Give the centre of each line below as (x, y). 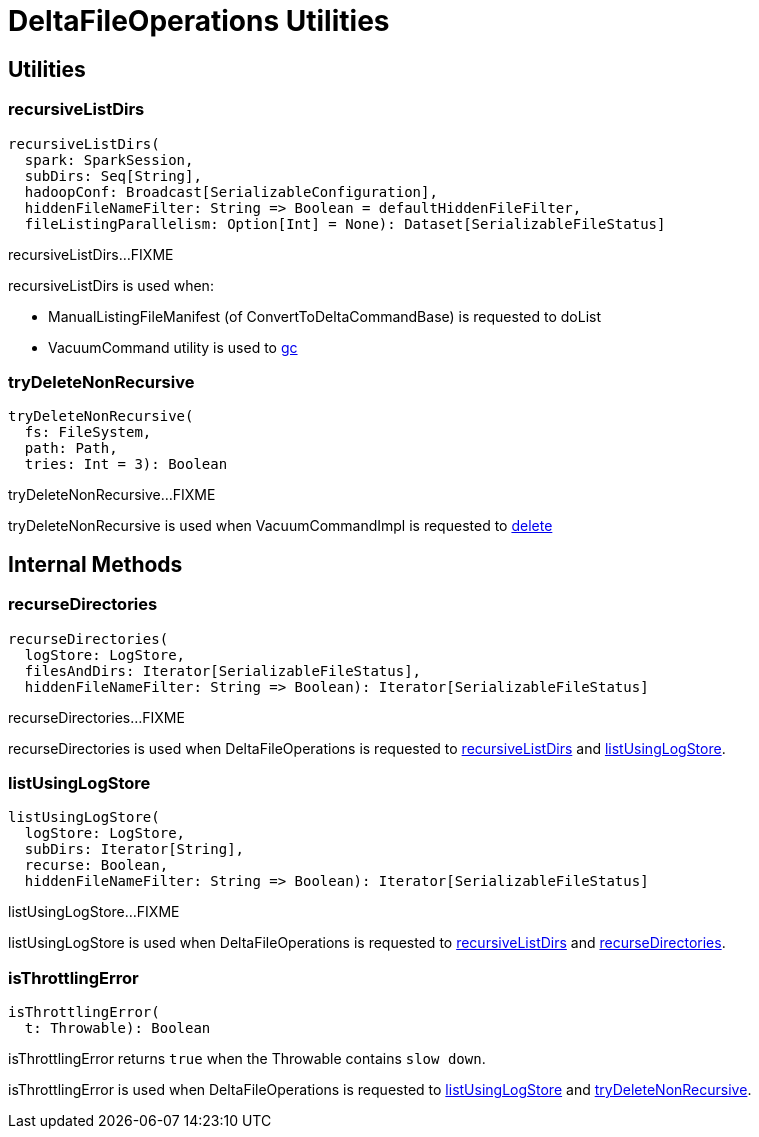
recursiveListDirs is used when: (111, 285)
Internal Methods (95, 564)
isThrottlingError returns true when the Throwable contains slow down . (247, 1059)
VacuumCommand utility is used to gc (173, 347)
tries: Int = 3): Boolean (126, 464)
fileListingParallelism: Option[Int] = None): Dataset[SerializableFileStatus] (345, 223)
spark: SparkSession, (109, 159)
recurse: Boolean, (96, 865)
